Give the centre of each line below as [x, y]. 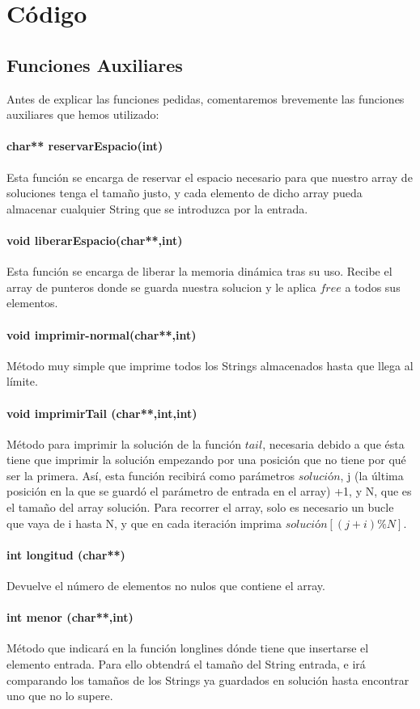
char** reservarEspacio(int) [85, 146]
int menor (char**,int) [70, 617]
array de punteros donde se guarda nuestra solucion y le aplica [161, 287]
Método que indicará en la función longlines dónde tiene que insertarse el [188, 648]
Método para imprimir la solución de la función [124, 443]
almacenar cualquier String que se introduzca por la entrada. [157, 208]
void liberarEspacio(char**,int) [95, 240]
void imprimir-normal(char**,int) [102, 334]
